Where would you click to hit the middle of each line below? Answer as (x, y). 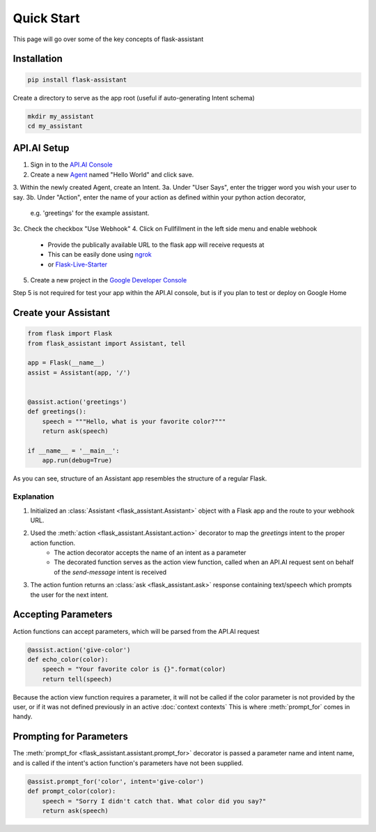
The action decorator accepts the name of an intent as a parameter (150, 553)
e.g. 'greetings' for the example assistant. (90, 213)
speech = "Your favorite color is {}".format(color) (134, 669)
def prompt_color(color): (72, 791)
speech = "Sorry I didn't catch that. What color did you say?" (154, 801)
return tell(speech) (77, 679)
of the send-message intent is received (110, 572)
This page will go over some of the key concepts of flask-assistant (108, 39)
